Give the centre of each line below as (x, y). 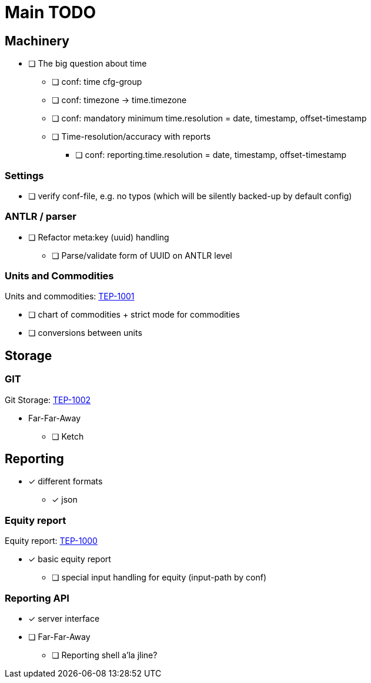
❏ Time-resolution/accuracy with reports (131, 137)
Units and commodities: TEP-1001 (70, 296)
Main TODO (51, 12)
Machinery (37, 41)
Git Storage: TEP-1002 (48, 400)
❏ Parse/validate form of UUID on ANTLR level (142, 255)
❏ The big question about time (88, 64)
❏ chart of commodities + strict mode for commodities (134, 315)
